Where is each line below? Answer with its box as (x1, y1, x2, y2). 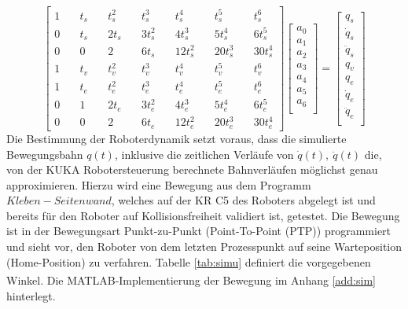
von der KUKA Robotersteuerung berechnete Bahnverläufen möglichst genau (6, 161, 378, 178)
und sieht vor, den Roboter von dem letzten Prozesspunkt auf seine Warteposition (6, 238, 402, 255)
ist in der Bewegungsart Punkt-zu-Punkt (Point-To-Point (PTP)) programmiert (6, 223, 391, 239)
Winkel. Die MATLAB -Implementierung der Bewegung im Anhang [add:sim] (6, 271, 376, 288)
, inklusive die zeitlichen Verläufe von (114, 145, 294, 162)
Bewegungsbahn (6, 145, 83, 162)
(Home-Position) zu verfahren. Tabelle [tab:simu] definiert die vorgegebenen (6, 253, 371, 270)
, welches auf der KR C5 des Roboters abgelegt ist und (111, 192, 376, 208)
